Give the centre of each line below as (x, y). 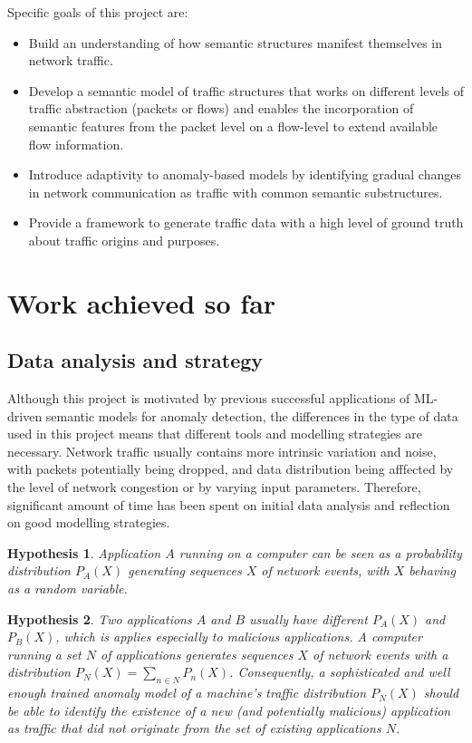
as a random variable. (67, 589)
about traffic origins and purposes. (124, 240)
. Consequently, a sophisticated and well (340, 672)
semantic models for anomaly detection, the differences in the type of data (252, 415)
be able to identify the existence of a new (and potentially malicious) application (229, 710)
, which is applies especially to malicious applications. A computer (239, 637)
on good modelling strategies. (89, 522)
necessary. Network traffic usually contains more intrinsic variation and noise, (222, 451)
